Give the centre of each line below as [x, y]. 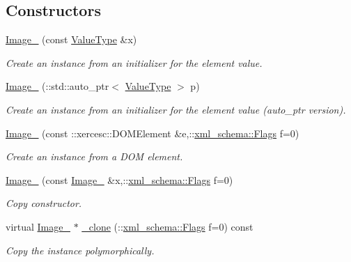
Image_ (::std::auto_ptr [57, 86]
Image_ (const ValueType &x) [71, 39]
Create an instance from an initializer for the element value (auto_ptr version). [176, 109]
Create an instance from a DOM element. [94, 156]
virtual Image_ [38, 226]
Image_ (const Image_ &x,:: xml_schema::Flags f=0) [119, 179]
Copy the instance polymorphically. [80, 250]
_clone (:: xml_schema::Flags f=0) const [167, 226]
